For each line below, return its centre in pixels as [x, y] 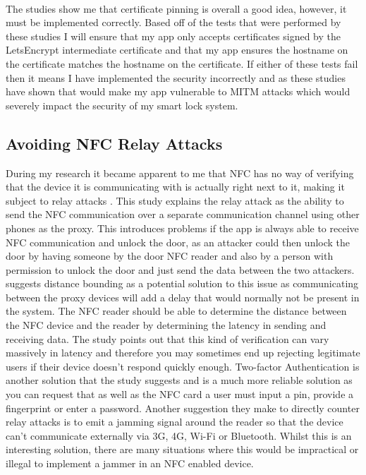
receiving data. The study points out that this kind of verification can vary [167, 338]
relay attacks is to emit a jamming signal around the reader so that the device [175, 422]
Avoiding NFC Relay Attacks [114, 143]
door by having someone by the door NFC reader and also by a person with [170, 256]
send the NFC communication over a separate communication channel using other [183, 214]
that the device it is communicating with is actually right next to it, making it [175, 187]
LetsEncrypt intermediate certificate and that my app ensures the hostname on [177, 50]
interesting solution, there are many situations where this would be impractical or [182, 449]
